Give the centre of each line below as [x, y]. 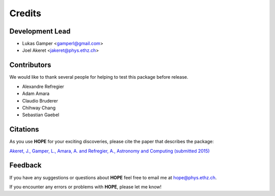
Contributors [30, 65]
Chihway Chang [39, 108]
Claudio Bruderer [40, 101]
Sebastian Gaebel [41, 115]
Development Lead [40, 31]
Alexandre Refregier [43, 86]
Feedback [25, 165]
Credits [25, 13]
